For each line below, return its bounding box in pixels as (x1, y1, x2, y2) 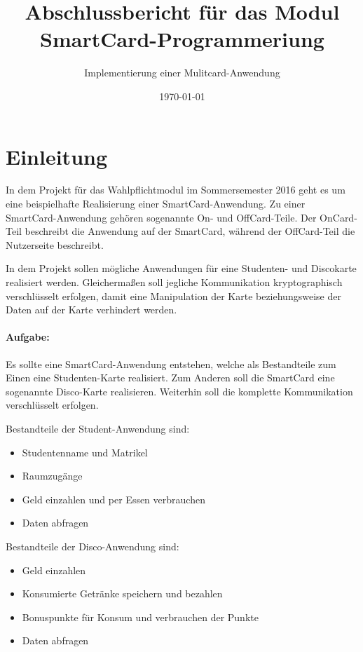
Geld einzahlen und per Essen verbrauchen (22, 491, 205, 506)
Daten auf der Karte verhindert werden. (6, 302, 177, 317)
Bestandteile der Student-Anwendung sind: (6, 421, 190, 435)
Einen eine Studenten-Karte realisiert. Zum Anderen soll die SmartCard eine (6, 370, 335, 385)
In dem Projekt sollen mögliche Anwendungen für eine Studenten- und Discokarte (6, 261, 357, 276)
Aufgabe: (6, 330, 50, 344)
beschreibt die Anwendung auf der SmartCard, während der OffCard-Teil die (25, 224, 355, 238)
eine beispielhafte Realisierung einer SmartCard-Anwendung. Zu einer (6, 196, 306, 211)
